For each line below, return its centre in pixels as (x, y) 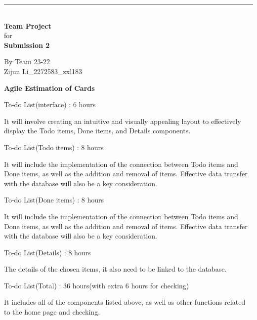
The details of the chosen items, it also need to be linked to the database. (115, 269)
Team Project (28, 25)
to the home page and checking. (52, 312)
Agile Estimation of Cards (49, 88)
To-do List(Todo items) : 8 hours (54, 147)
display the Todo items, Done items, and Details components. (97, 131)
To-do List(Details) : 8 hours (47, 252)
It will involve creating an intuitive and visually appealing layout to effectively (123, 121)
